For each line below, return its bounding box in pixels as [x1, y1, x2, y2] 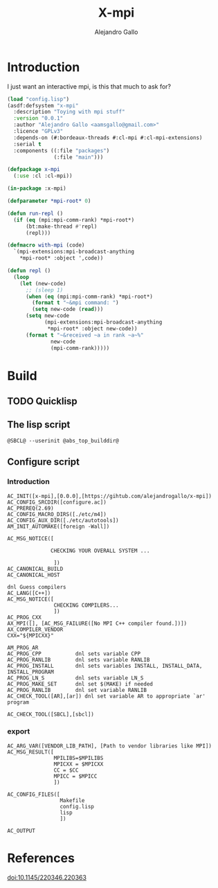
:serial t [13, 141, 42, 148]
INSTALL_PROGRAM [7, 668, 54, 675]
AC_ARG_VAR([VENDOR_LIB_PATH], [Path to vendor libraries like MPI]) [7, 743, 212, 749]
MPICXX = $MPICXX [53, 761, 104, 767]
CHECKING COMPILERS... [53, 601, 119, 609]
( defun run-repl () [7, 210, 64, 217]
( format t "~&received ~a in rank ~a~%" [25, 331, 144, 339]
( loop [13, 274, 30, 281]
